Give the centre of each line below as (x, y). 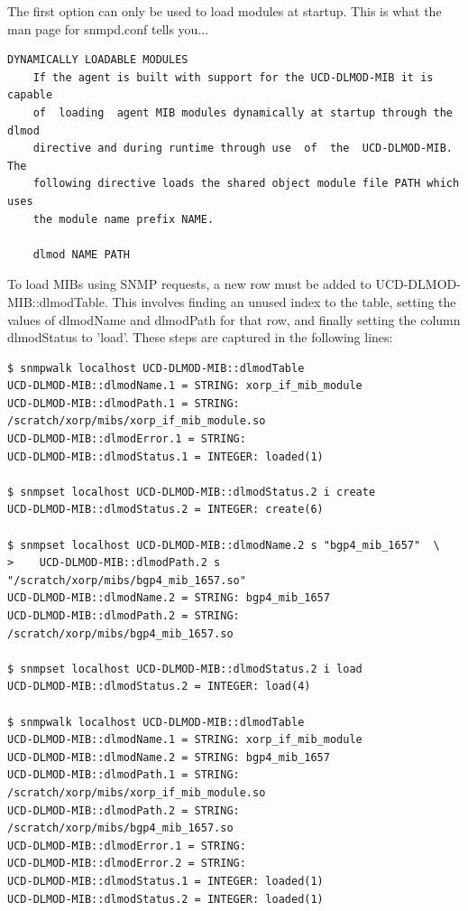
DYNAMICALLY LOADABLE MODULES (98, 60)
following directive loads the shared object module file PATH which (246, 184)
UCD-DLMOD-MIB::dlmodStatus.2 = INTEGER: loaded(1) (165, 899)
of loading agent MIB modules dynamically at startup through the (243, 112)
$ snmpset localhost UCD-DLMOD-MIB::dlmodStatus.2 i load (185, 669)
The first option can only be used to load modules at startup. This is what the (225, 11)
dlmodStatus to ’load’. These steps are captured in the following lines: (200, 337)
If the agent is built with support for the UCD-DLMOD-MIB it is (233, 77)
